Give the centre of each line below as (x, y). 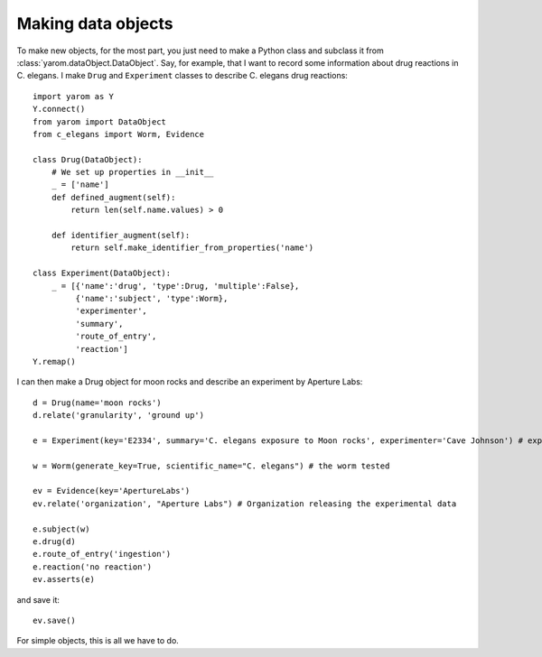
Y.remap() (54, 361)
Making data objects (95, 23)
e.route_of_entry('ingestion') (102, 554)
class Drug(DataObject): (88, 159)
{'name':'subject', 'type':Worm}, (152, 298)
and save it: (38, 599)
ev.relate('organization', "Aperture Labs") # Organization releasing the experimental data (245, 504)
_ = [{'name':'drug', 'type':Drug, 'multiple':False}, (175, 286)
